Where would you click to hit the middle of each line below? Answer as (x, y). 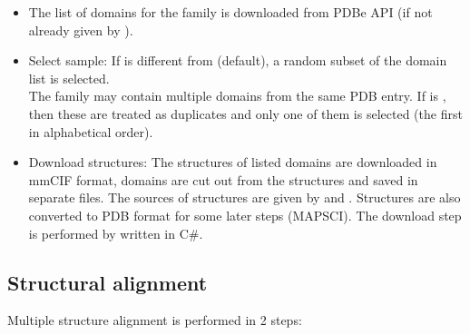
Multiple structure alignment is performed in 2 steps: (155, 320)
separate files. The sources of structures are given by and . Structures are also (245, 197)
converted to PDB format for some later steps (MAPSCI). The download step (245, 215)
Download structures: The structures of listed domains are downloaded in (233, 162)
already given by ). (81, 30)
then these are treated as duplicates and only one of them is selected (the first (245, 113)
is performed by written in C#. (116, 233)
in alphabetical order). (91, 131)
